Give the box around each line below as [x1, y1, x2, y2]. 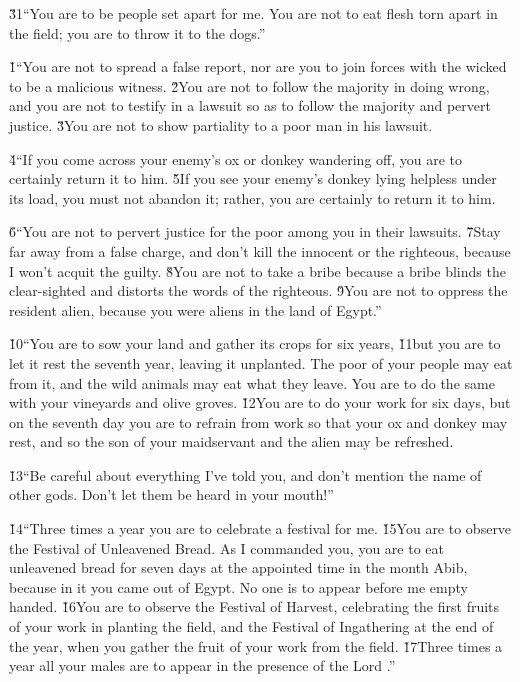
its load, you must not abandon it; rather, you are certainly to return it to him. [9, 187, 496, 208]
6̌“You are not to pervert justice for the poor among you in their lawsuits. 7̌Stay [9, 221, 501, 242]
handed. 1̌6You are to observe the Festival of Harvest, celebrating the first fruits [9, 596, 500, 617]
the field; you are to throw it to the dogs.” [9, 22, 266, 43]
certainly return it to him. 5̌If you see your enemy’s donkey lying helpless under [9, 168, 497, 189]
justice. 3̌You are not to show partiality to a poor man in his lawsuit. [9, 114, 433, 135]
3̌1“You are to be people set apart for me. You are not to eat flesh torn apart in [9, 3, 498, 23]
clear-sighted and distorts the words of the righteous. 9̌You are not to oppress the [9, 280, 508, 301]
